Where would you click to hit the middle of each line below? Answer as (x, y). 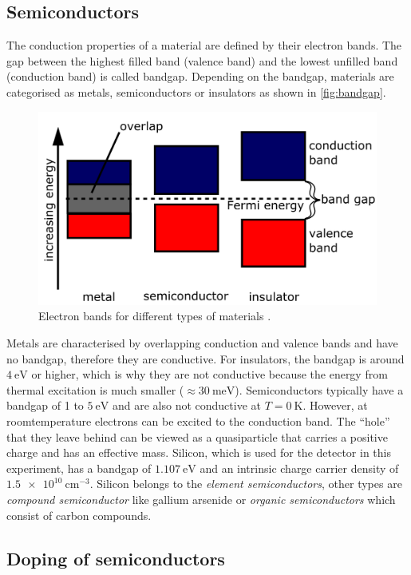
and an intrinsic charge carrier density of (299, 468)
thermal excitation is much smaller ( (95, 389)
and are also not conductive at (186, 405)
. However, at (335, 405)
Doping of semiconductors (116, 558)
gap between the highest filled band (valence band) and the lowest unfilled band (202, 60)
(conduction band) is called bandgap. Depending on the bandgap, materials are (200, 76)
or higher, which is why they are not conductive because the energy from (209, 374)
